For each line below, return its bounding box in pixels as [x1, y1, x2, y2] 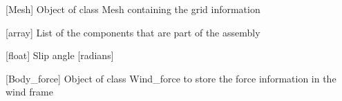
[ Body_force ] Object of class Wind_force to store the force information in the [6, 71, 336, 85]
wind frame [6, 85, 53, 99]
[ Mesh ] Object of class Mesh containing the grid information [6, 2, 260, 16]
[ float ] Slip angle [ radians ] [6, 48, 114, 63]
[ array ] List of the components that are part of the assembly [6, 25, 260, 39]
